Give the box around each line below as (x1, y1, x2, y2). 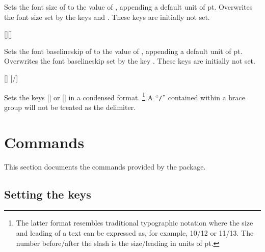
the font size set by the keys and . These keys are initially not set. (4, 11, 210, 22)
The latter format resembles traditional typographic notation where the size (16, 217, 253, 228)
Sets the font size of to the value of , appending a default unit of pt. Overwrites (4, 2, 253, 12)
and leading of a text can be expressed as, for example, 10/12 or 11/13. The (16, 227, 254, 238)
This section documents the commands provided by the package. (4, 161, 206, 172)
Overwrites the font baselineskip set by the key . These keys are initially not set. (4, 55, 255, 66)
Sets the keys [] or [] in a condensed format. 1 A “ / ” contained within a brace (4, 90, 246, 102)
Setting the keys (4, 186, 91, 202)
